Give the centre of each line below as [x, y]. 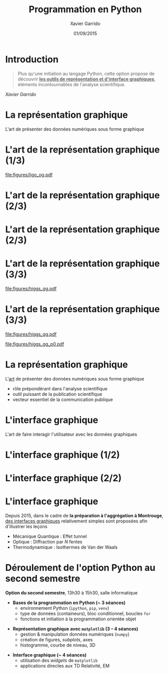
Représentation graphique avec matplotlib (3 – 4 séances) [75, 629]
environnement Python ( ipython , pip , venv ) [65, 608]
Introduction [32, 59]
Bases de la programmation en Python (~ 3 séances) [69, 603]
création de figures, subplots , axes [56, 639]
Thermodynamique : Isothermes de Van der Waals [65, 547]
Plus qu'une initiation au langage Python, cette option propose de [86, 73]
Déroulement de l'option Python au [80, 568]
